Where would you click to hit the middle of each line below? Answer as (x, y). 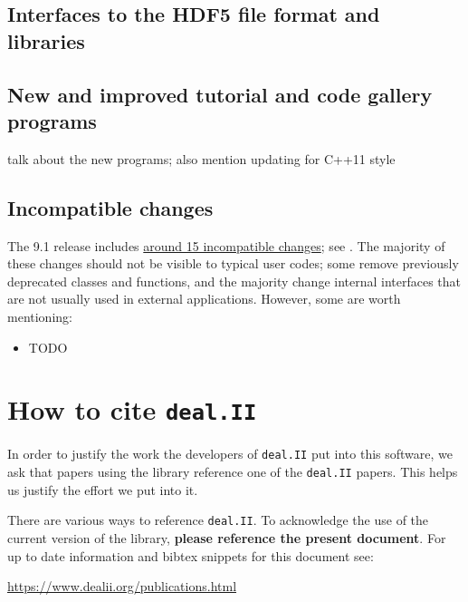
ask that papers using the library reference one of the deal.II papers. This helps (233, 472)
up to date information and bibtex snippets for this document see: (191, 555)
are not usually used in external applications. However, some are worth (204, 299)
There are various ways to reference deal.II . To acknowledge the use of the (218, 520)
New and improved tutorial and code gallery (220, 94)
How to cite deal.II (132, 409)
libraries (46, 40)
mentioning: (40, 316)
